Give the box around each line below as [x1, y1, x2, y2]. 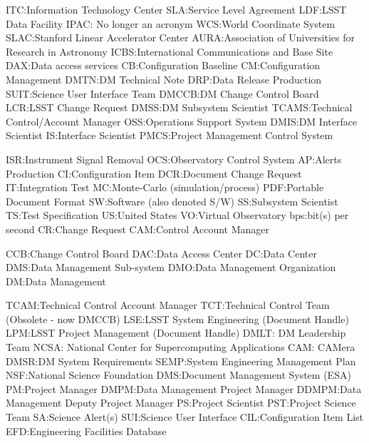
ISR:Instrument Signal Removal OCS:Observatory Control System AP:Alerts [6, 151, 342, 166]
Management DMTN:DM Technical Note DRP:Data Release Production [6, 71, 322, 86]
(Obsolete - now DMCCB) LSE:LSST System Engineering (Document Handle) [6, 311, 349, 326]
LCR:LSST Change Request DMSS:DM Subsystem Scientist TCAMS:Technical [6, 100, 353, 115]
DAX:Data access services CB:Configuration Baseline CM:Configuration [6, 58, 321, 73]
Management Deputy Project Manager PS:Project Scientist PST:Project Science [6, 395, 356, 410]
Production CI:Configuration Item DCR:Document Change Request [6, 166, 302, 180]
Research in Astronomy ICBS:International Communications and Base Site [6, 44, 333, 58]
